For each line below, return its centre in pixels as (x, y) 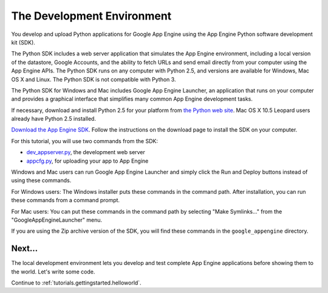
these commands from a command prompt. (66, 200)
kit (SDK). (23, 42)
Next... (25, 249)
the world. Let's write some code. (53, 272)
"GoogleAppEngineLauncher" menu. (57, 220)
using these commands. (41, 180)
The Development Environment (91, 16)
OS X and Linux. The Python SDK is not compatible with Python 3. (94, 79)
